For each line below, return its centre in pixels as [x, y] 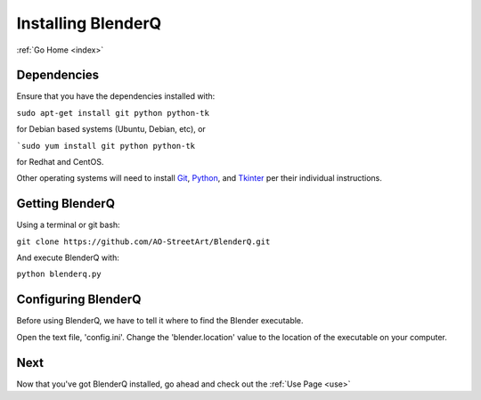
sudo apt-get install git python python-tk [113, 113]
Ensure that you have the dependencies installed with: [116, 96]
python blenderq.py [59, 274]
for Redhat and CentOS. [60, 162]
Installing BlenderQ [89, 23]
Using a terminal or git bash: [68, 225]
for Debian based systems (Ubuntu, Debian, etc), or [111, 129]
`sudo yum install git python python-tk [106, 146]
